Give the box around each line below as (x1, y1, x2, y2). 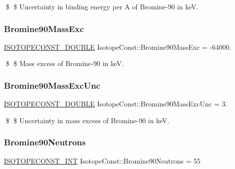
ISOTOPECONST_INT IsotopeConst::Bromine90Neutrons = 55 (4, 155, 200, 166)
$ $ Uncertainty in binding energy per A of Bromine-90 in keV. (5, 1, 198, 11)
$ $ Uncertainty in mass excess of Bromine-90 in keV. (5, 115, 169, 125)
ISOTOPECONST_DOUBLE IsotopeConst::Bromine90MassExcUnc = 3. (4, 99, 228, 109)
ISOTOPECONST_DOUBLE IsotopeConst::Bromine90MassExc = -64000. (4, 41, 232, 52)
